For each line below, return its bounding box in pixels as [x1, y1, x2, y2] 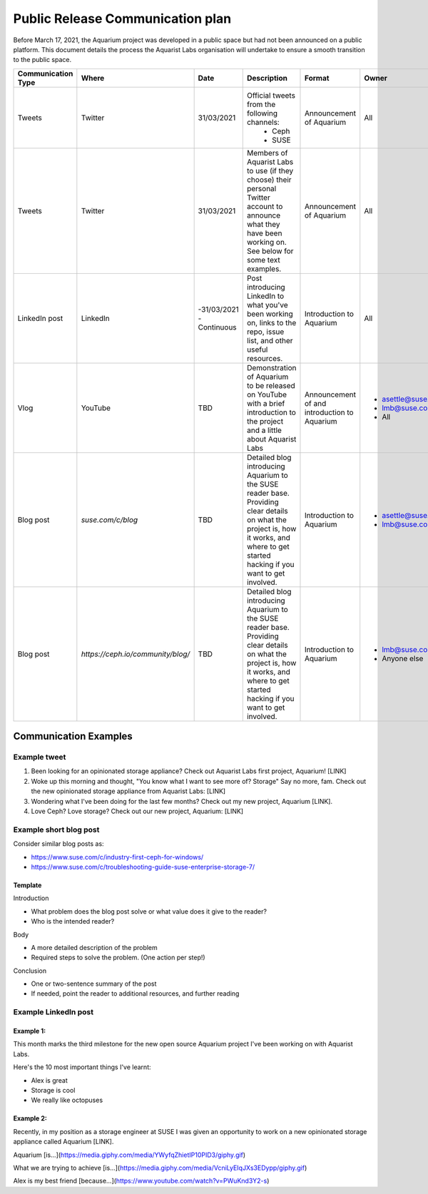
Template [13, 881, 42, 889]
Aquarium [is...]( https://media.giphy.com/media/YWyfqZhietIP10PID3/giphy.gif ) [13, 1150, 246, 1159]
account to [246, 201, 283, 211]
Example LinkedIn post [13, 1007, 94, 1017]
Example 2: [13, 1114, 48, 1123]
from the [246, 99, 276, 109]
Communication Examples [13, 730, 133, 743]
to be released [246, 380, 295, 390]
